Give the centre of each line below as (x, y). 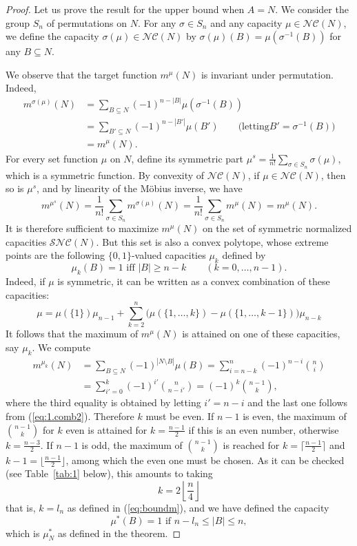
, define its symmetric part (187, 158)
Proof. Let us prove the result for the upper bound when (125, 9)
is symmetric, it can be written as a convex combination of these (194, 281)
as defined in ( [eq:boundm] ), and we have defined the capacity (198, 508)
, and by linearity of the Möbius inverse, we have (140, 188)
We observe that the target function (81, 74)
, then (333, 175)
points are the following (55, 255)
